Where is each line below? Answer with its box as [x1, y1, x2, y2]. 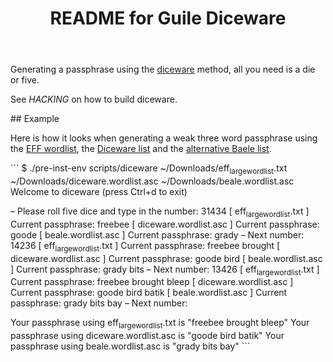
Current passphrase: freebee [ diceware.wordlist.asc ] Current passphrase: [10, 218, 320, 230]
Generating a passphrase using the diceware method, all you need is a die [10, 63, 316, 76]
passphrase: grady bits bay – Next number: [10, 297, 188, 309]
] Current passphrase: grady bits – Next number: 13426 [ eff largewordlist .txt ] [10, 263, 320, 277]
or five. [10, 74, 40, 86]
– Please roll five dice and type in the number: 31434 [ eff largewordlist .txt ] [10, 205, 310, 219]
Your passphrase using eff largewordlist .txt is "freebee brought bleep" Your [10, 317, 310, 331]
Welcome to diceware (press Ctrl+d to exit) [10, 185, 188, 197]
